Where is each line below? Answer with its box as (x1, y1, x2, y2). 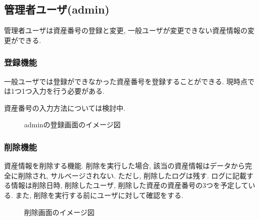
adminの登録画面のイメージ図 (24, 119, 121, 130)
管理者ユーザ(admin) (4, 2, 110, 17)
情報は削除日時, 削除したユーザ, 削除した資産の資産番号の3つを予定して (11, 180, 248, 190)
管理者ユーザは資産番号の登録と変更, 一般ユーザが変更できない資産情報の (4, 25, 247, 36)
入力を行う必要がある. (32, 86, 105, 96)
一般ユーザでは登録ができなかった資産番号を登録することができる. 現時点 (4, 76, 247, 86)
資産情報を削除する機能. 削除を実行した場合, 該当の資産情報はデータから (4, 160, 245, 171)
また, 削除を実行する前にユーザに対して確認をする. (15, 189, 184, 200)
